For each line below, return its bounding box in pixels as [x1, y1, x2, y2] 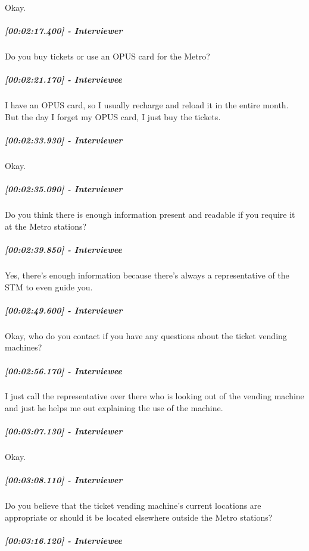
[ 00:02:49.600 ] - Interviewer [5, 303, 123, 316]
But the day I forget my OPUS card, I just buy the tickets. [5, 110, 221, 123]
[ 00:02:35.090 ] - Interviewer [5, 183, 123, 195]
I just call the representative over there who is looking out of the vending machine [5, 390, 304, 402]
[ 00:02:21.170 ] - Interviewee [5, 73, 123, 86]
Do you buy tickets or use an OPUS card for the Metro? [5, 50, 210, 62]
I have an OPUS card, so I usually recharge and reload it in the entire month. [5, 99, 289, 111]
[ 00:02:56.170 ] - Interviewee [5, 364, 123, 377]
